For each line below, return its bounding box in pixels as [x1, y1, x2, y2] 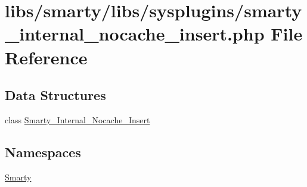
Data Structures [5, 86, 106, 104]
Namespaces [5, 142, 81, 161]
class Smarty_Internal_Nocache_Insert [5, 113, 150, 126]
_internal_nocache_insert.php [5, 21, 265, 46]
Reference [5, 45, 88, 69]
